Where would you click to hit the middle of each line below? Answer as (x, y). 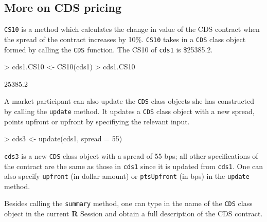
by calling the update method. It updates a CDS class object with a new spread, (129, 111)
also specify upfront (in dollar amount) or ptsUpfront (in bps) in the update (127, 176)
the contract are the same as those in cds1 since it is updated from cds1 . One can (134, 166)
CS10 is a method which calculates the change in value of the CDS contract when (132, 29)
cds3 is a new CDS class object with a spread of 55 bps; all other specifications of (131, 155)
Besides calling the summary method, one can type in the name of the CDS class (128, 203)
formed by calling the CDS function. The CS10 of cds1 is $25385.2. (109, 49)
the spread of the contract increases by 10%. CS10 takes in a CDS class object (125, 39)
